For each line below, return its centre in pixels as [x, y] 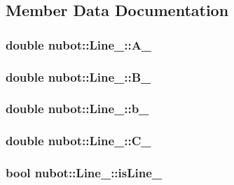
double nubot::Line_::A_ [79, 44]
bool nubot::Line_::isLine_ [84, 173]
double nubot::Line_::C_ [78, 141]
